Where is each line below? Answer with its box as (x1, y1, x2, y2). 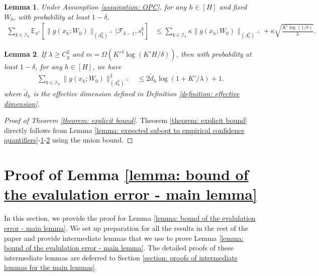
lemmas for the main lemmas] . (4, 262, 97, 272)
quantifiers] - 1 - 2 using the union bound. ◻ (4, 134, 133, 145)
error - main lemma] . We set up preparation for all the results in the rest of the (4, 222, 248, 233)
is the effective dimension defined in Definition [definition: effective (33, 88, 240, 99)
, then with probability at (176, 49, 252, 59)
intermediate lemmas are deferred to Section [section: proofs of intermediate (4, 252, 238, 262)
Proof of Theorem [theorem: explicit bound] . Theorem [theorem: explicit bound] (4, 115, 247, 125)
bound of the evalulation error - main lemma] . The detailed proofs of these (4, 242, 234, 253)
